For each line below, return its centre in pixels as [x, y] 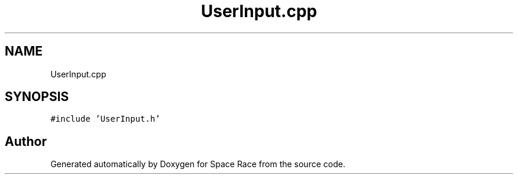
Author [26, 141]
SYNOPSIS [37, 97]
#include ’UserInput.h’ [105, 119]
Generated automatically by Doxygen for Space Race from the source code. [198, 164]
